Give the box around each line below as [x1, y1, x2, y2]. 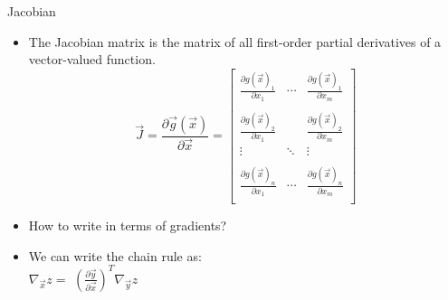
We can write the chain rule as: [28, 246, 202, 265]
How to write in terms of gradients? [28, 215, 227, 234]
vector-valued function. [28, 50, 156, 69]
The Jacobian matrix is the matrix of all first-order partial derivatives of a [28, 32, 442, 51]
